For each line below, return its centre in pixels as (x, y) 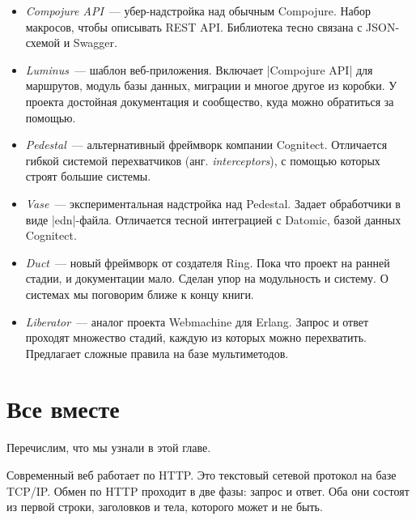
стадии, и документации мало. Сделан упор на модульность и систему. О (207, 278)
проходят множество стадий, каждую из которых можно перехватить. (196, 337)
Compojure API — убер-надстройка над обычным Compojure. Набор (198, 11)
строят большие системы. (88, 176)
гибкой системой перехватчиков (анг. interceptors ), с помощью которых (203, 160)
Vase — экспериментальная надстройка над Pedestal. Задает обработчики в (213, 203)
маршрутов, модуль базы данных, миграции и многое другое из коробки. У (211, 85)
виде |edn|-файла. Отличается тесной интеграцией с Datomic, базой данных (213, 219)
